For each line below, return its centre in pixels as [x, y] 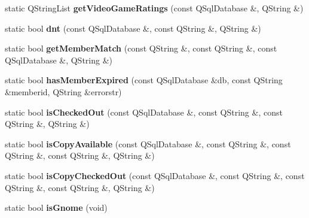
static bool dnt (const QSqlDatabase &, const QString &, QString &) [133, 28]
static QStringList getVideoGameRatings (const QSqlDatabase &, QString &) [154, 8]
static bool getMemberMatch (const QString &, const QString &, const [141, 48]
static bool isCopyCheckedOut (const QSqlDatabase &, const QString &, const [155, 175]
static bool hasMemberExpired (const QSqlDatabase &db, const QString [144, 80]
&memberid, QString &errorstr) [63, 91]
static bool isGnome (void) [56, 208]
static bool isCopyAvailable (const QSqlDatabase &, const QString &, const [148, 143]
